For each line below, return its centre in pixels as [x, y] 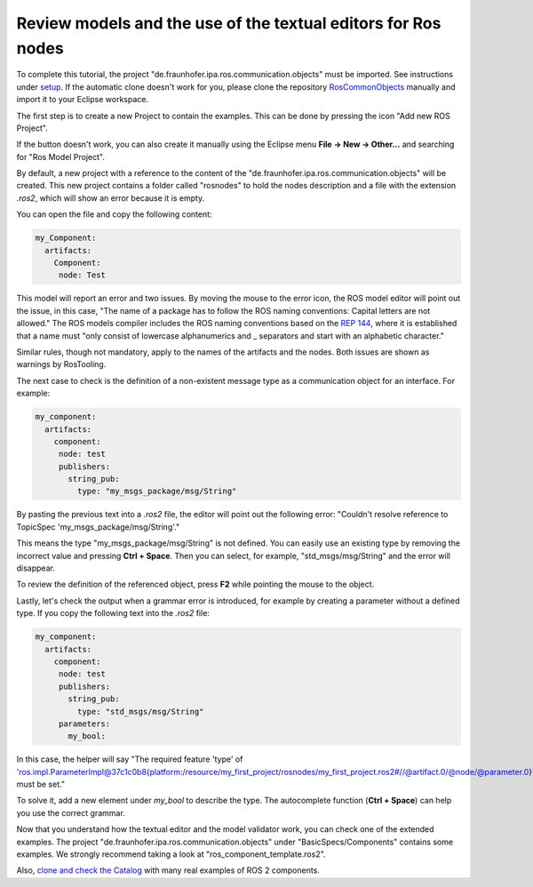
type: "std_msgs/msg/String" [140, 711]
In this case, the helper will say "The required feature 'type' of [130, 759]
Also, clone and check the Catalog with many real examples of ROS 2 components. [168, 870]
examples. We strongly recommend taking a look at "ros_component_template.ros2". [171, 854]
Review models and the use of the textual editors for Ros [229, 23]
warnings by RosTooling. [61, 364]
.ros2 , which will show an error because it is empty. [111, 198]
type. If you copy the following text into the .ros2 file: [113, 613]
